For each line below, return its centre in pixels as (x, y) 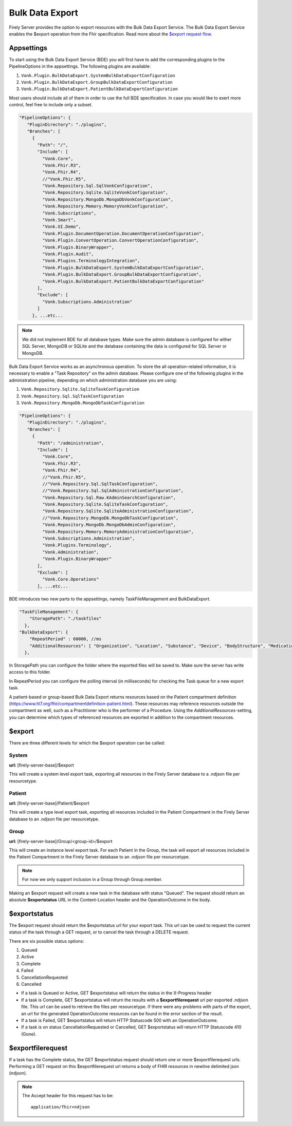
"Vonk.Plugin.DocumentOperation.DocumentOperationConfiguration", (123, 233)
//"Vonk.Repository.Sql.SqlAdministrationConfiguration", (113, 491)
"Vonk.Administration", (71, 552)
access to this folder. (30, 672)
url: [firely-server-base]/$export (41, 765)
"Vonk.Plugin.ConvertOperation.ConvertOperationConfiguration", (120, 240)
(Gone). (29, 1034)
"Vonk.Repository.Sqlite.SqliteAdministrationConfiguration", (118, 511)
